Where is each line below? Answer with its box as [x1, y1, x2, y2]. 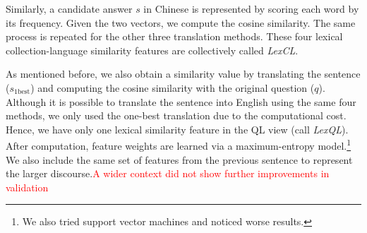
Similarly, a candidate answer [6, 1, 133, 16]
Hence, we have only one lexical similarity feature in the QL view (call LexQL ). [6, 121, 349, 136]
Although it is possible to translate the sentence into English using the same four [6, 94, 356, 109]
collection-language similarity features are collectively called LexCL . [6, 42, 299, 57]
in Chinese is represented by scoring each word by [143, 1, 359, 16]
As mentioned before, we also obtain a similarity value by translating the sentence [6, 66, 361, 81]
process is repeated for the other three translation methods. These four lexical [6, 29, 343, 44]
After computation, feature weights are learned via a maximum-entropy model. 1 [6, 136, 351, 153]
